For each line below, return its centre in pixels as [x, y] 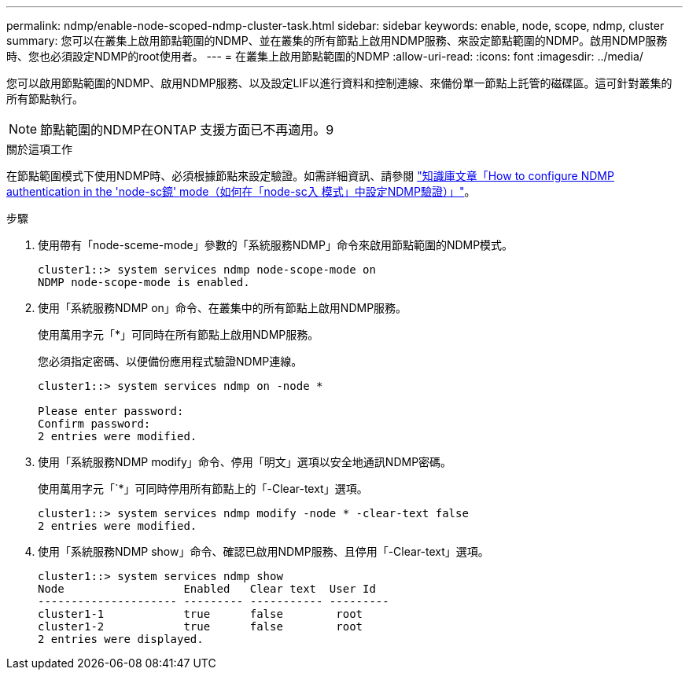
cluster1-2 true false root [201, 626]
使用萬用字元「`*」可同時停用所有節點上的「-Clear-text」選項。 [203, 489]
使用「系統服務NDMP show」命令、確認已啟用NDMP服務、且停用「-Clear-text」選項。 [263, 551]
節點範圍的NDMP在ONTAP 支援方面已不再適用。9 [187, 130]
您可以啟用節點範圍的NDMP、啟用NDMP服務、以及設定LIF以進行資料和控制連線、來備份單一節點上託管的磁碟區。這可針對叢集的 [339, 83]
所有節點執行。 [45, 99]
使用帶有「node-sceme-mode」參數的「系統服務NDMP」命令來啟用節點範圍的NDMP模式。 [276, 245]
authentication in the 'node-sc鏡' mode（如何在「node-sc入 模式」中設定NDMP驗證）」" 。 [241, 191]
